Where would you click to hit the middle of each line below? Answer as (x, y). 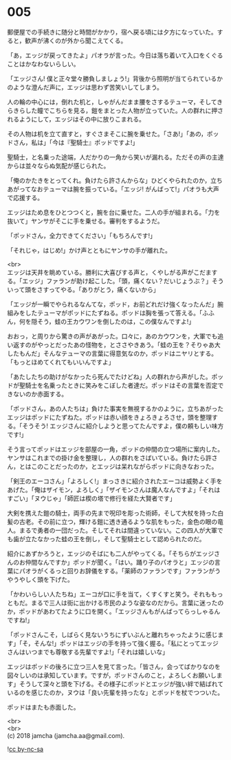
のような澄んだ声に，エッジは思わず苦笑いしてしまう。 (85, 87)
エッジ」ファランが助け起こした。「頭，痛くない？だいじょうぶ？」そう (123, 281)
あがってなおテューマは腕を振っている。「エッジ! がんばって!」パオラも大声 (113, 189)
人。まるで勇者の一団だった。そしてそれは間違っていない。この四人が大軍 (112, 530)
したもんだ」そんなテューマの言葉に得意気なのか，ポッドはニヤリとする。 (112, 353)
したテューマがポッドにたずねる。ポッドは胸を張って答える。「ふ (117, 313)
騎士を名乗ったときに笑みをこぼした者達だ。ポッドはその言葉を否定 (121, 385)
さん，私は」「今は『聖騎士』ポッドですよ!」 (76, 142)
